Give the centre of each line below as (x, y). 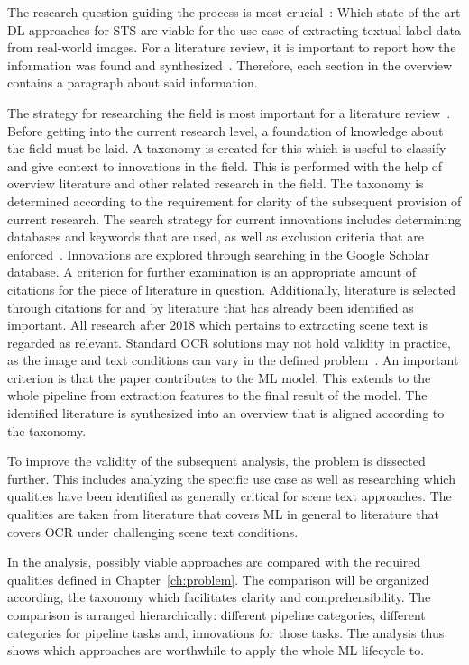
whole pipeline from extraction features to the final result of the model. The (217, 395)
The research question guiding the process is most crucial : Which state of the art (234, 12)
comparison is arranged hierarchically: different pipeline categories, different (216, 615)
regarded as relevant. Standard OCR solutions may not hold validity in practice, (229, 342)
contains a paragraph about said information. (133, 82)
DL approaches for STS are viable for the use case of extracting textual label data (234, 29)
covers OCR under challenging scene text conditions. (153, 531)
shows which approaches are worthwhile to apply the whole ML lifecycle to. (216, 650)
